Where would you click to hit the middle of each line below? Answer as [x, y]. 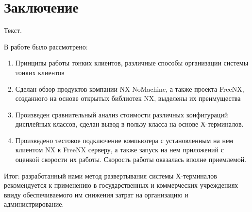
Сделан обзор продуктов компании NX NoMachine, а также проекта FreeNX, [130, 89]
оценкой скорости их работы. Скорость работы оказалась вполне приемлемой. [131, 159]
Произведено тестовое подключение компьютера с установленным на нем [124, 140]
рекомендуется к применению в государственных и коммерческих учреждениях [121, 185]
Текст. [13, 30]
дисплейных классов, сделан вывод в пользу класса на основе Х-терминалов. [129, 124]
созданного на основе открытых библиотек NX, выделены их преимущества [128, 98]
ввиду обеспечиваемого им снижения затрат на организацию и [96, 194]
